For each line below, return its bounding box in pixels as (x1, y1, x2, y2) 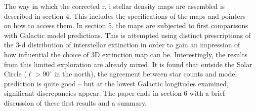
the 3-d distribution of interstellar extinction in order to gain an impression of (4, 39, 240, 50)
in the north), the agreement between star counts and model (54, 69, 237, 79)
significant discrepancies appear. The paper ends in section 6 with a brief (4, 88, 225, 98)
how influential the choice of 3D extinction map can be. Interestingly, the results (4, 49, 248, 59)
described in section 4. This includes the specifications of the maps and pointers (4, 10, 246, 21)
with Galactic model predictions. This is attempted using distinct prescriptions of (4, 30, 251, 40)
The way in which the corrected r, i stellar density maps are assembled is (4, 1, 225, 11)
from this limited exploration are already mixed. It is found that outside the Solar (4, 59, 253, 69)
